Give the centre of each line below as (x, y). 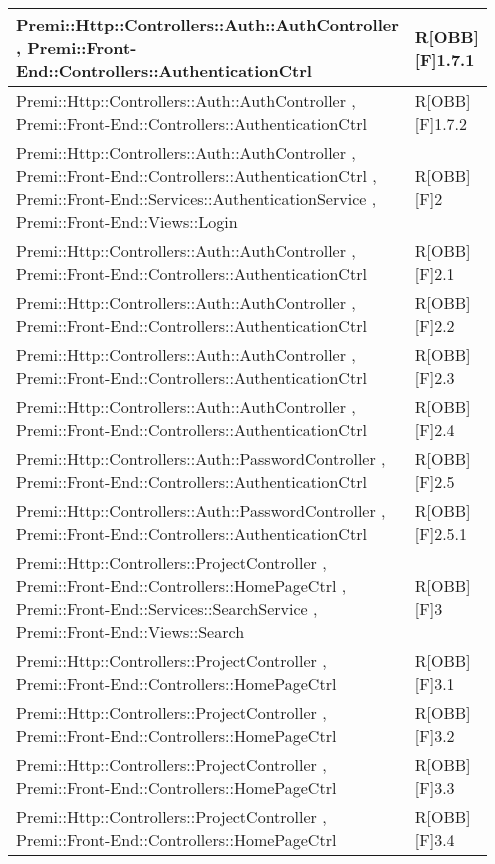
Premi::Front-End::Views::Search (130, 631)
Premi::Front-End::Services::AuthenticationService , (196, 198)
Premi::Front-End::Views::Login (127, 221)
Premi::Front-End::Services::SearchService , (167, 608)
